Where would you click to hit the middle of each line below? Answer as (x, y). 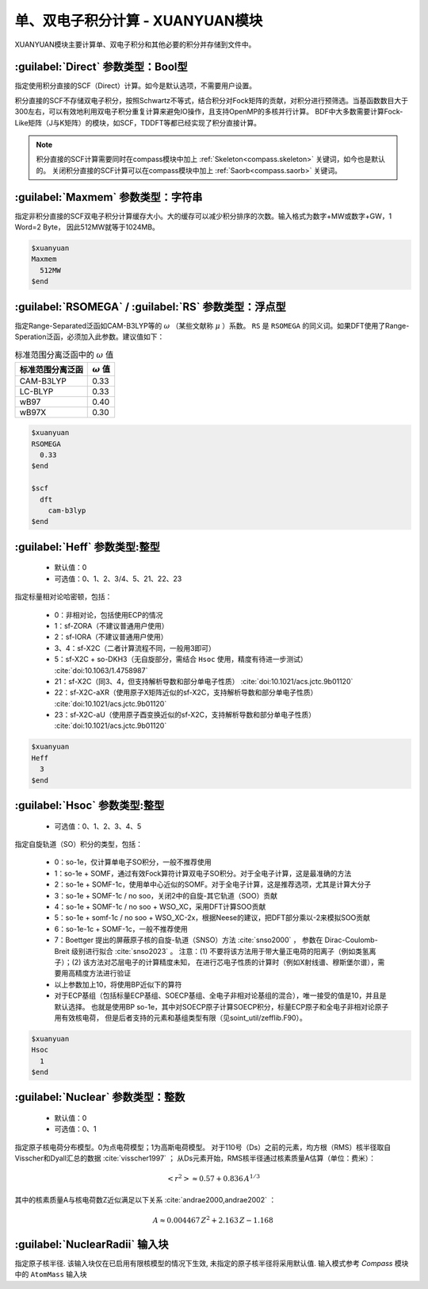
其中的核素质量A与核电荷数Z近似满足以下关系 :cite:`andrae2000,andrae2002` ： (145, 1199)
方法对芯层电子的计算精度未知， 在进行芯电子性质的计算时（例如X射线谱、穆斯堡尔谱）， (234, 962)
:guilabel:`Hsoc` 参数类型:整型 (90, 806)
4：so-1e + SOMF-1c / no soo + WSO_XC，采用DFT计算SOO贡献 (160, 906)
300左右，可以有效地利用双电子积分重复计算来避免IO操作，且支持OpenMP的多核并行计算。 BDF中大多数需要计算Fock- (209, 112)
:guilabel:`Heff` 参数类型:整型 (87, 546)
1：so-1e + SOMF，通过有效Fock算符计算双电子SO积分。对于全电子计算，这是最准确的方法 (203, 873)
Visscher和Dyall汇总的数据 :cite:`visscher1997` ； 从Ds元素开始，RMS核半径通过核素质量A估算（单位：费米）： (195, 1158)
